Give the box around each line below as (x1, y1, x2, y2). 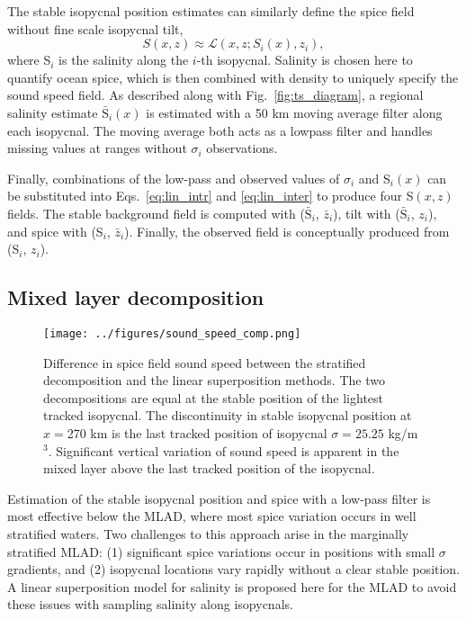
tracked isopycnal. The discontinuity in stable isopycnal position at (43, 406, 412, 425)
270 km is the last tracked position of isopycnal (67, 423, 327, 442)
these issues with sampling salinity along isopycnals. (7, 595, 293, 614)
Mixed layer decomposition (7, 283, 264, 311)
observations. (206, 139, 278, 157)
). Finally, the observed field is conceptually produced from (124, 221, 450, 240)
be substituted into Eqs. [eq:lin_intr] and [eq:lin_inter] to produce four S (7, 186, 414, 205)
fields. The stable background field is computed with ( (7, 203, 305, 222)
